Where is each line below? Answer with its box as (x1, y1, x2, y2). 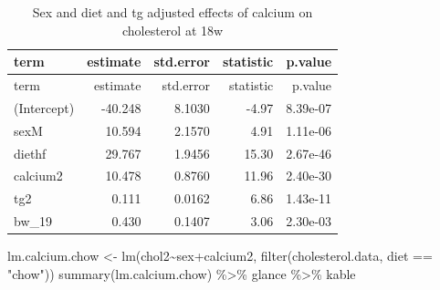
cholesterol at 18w (121, 20, 224, 39)
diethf (14, 143, 47, 162)
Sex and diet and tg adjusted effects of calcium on (32, 3, 313, 21)
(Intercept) (14, 98, 75, 117)
